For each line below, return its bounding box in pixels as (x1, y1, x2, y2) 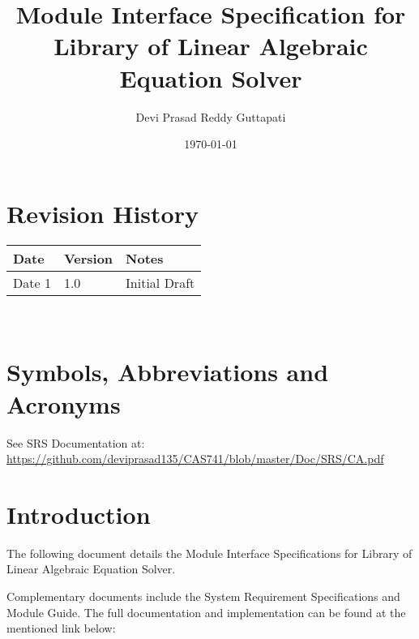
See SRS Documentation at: (6, 434, 145, 451)
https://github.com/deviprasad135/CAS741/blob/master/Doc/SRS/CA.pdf (6, 450, 384, 467)
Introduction (6, 497, 151, 530)
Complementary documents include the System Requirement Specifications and (6, 588, 400, 605)
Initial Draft (126, 272, 195, 292)
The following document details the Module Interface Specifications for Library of (6, 544, 413, 561)
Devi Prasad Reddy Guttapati (135, 108, 286, 125)
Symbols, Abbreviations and (6, 355, 329, 388)
